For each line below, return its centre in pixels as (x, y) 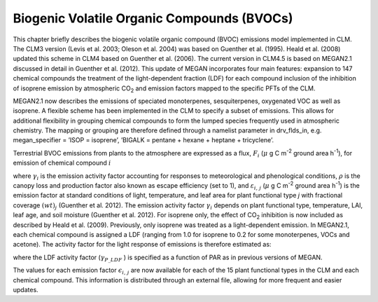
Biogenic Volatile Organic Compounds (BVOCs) (153, 18)
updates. (26, 289)
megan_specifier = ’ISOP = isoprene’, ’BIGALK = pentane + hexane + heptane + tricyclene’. (143, 140)
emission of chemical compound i (62, 163)
